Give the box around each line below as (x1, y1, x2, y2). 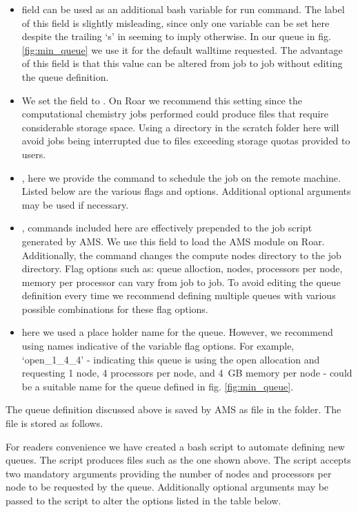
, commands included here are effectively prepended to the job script (21, 220, 312, 235)
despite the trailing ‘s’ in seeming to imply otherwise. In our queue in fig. (21, 29, 331, 44)
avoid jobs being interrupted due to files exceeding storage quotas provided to (21, 133, 350, 148)
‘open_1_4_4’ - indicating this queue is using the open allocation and (21, 352, 320, 366)
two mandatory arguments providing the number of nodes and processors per (6, 466, 332, 480)
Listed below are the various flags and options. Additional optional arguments (21, 184, 351, 198)
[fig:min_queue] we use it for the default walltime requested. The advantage (21, 42, 343, 57)
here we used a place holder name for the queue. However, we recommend (21, 325, 333, 339)
